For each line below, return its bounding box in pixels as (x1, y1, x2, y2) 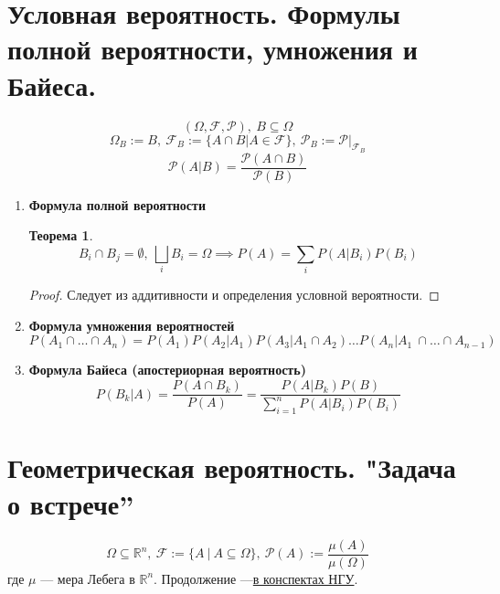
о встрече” (7, 484, 134, 522)
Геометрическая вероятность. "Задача (7, 449, 456, 486)
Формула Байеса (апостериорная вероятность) (28, 360, 306, 379)
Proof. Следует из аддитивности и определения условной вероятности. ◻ (28, 285, 440, 304)
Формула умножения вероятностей (28, 315, 235, 334)
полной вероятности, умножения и (7, 30, 418, 68)
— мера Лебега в (40, 568, 135, 588)
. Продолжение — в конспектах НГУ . (154, 568, 358, 588)
